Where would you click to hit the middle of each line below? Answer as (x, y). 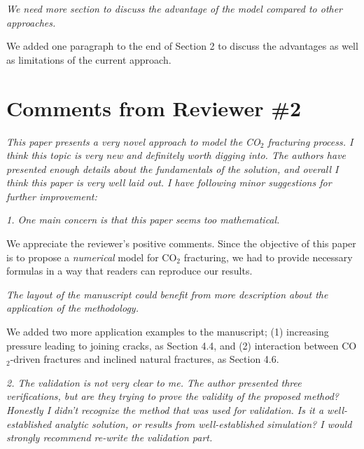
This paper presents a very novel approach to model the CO (133, 141)
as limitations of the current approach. (89, 59)
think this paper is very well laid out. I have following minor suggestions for (169, 182)
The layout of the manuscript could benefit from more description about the (167, 294)
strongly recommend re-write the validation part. (110, 437)
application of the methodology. (72, 308)
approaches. (31, 22)
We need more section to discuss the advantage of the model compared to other (175, 8)
